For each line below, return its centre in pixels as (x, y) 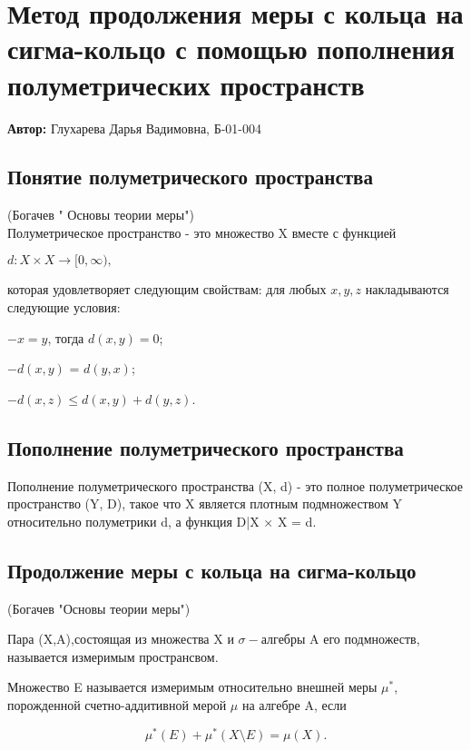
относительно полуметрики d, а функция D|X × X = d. (162, 521)
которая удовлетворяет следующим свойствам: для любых (167, 289)
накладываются (407, 289)
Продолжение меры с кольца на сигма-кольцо (212, 570)
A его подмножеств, (365, 639)
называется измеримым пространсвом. (113, 656)
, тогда (66, 337)
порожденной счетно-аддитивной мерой (117, 705)
